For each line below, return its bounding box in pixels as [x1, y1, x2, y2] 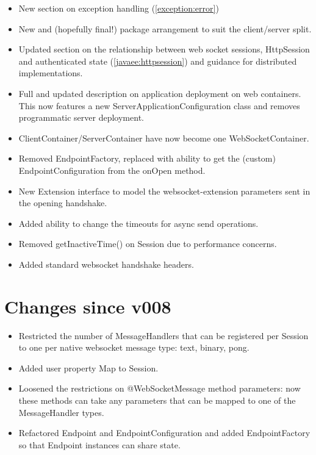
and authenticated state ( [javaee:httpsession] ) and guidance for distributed [18, 54, 297, 67]
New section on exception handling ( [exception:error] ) [18, 2, 219, 14]
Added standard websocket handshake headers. [18, 257, 194, 270]
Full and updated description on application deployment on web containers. [18, 87, 301, 99]
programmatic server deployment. [18, 111, 144, 124]
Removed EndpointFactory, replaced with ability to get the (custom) [18, 152, 276, 165]
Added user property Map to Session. [18, 361, 159, 374]
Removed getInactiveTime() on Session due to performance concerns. [18, 237, 277, 250]
